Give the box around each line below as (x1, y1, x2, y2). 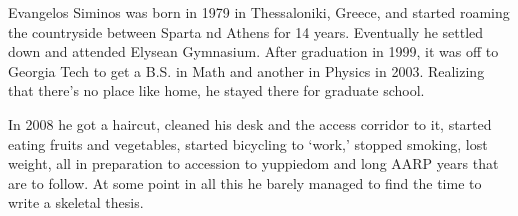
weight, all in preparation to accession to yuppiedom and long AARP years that (8, 153, 499, 174)
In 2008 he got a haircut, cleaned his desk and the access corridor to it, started (8, 113, 492, 134)
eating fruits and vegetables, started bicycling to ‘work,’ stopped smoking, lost (8, 133, 488, 154)
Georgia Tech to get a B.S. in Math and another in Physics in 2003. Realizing (8, 60, 485, 81)
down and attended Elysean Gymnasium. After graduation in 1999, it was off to (8, 41, 499, 62)
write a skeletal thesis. (8, 192, 144, 213)
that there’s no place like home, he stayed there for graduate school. (8, 80, 425, 101)
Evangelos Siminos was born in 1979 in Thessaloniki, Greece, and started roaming (8, 2, 510, 22)
